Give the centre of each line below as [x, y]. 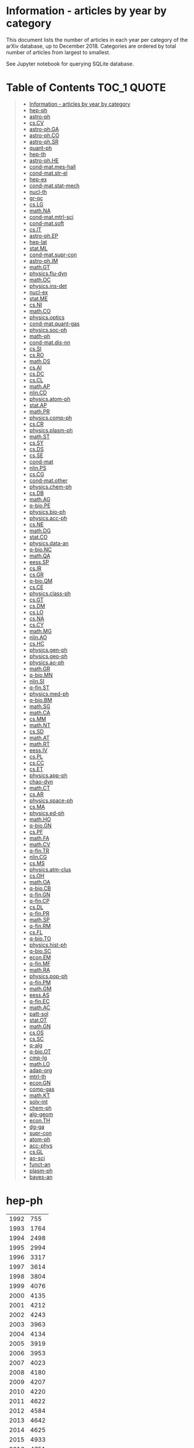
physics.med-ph [49, 694]
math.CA [40, 712]
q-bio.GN [40, 826]
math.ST [39, 436]
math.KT [40, 1095]
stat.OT [38, 1020]
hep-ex [38, 179]
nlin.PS [38, 468]
